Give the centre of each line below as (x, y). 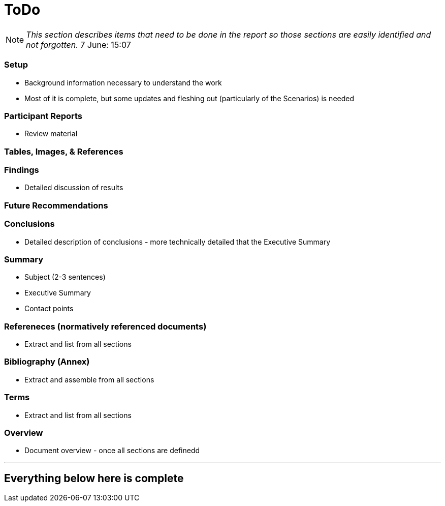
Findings (22, 170)
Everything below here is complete (94, 478)
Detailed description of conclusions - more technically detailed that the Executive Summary (178, 242)
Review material (51, 134)
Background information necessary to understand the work (123, 82)
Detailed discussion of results (74, 188)
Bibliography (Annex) (47, 362)
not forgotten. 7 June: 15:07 (78, 44)
